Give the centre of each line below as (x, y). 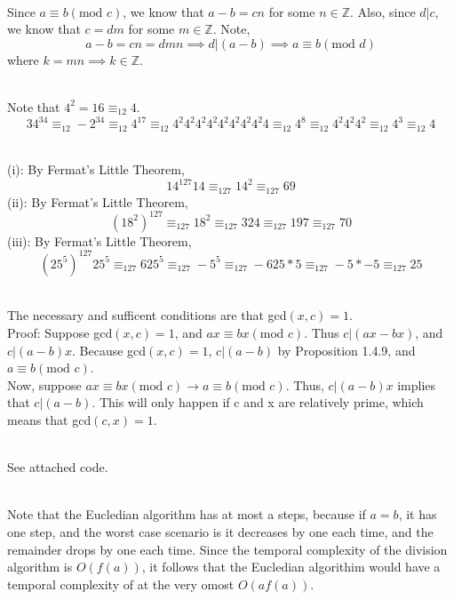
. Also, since (383, 11)
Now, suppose (44, 384)
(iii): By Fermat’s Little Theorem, (100, 240)
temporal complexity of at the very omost (121, 584)
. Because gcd (109, 350)
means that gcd (49, 420)
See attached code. (58, 467)
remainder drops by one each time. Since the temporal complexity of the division (227, 549)
